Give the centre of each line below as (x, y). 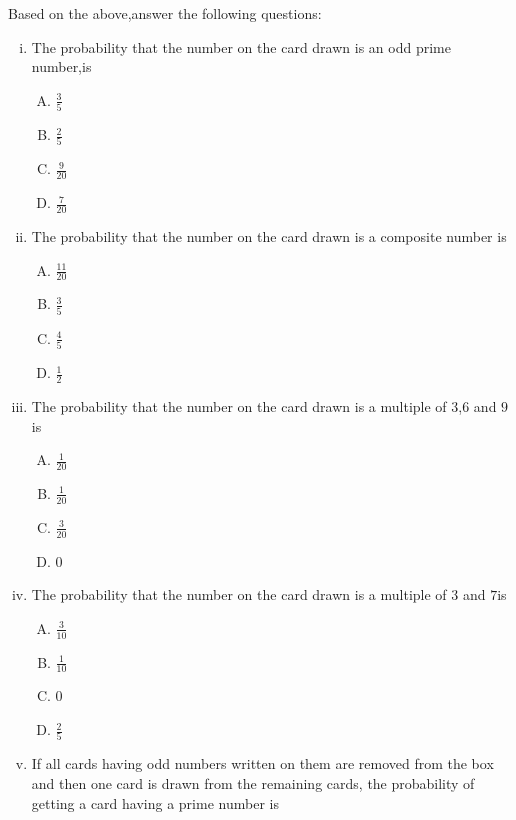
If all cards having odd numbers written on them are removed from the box (262, 763)
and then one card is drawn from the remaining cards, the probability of (253, 782)
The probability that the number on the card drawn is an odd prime (241, 46)
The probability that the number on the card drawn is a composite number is (269, 236)
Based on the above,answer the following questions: (165, 13)
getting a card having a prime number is (155, 802)
